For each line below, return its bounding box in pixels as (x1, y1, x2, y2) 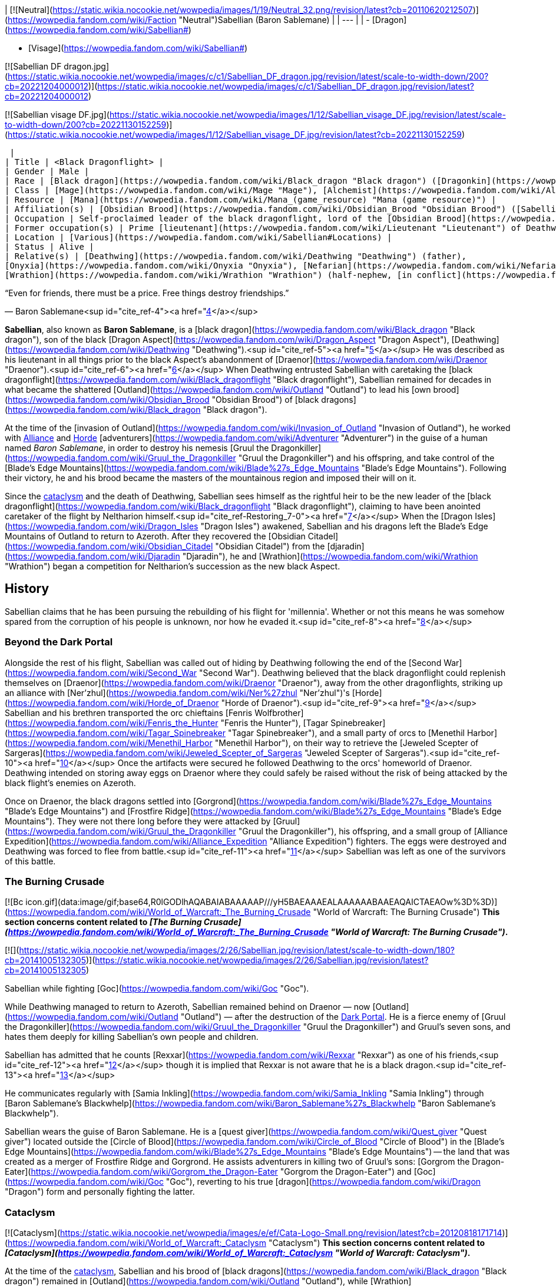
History (5, 581, 49, 596)
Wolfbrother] (254, 707, 304, 718)
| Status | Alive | (5, 242, 94, 251)
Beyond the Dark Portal (5, 636, 113, 648)
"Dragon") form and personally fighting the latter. (5, 1186, 195, 1197)
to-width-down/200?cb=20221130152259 (5, 120, 167, 130)
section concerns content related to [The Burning (5, 917, 202, 927)
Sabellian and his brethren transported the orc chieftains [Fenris (5, 707, 253, 718)
